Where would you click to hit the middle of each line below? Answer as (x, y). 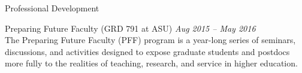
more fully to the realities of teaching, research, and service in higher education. (151, 63)
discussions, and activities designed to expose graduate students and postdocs (147, 51)
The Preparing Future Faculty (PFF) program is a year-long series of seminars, (150, 40)
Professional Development (52, 8)
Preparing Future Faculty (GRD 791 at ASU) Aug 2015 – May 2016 (130, 28)
